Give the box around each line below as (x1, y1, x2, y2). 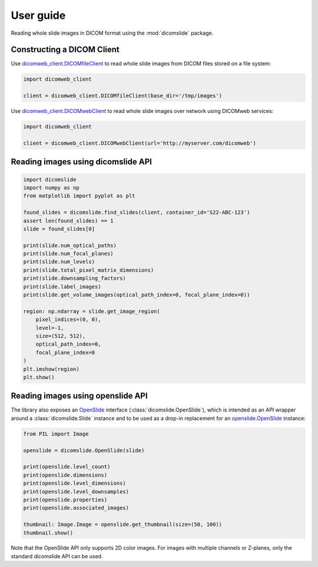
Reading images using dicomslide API (11, 157, 153, 167)
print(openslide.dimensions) (23, 472, 108, 478)
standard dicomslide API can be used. (11, 552, 103, 559)
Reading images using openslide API (11, 391, 148, 401)
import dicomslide (23, 176, 77, 183)
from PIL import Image (23, 430, 89, 437)
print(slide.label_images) (23, 283, 101, 290)
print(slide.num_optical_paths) (23, 242, 117, 248)
